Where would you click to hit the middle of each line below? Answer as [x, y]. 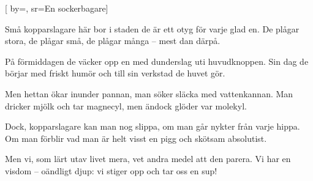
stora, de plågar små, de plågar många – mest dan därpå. [113, 41]
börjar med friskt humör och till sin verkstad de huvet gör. [115, 73]
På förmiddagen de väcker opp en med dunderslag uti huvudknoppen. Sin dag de [157, 61]
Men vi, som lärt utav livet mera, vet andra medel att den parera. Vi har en [148, 159]
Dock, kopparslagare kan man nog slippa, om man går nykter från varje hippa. [153, 126]
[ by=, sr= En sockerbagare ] [57, 8]
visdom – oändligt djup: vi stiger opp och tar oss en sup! [111, 170]
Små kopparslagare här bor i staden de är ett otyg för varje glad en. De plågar [152, 28]
